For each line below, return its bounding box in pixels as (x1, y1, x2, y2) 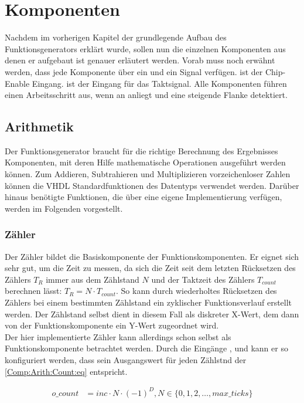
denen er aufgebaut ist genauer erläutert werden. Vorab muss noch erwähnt (5, 54, 275, 66)
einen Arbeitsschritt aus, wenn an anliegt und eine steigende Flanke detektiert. (5, 89, 288, 101)
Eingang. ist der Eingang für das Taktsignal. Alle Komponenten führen (32, 77, 287, 89)
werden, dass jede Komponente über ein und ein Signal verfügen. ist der (5, 65, 263, 77)
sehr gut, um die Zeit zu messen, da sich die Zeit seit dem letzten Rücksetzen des (5, 262, 296, 274)
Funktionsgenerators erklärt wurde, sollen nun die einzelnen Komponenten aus (5, 42, 286, 55)
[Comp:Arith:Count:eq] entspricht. (5, 365, 128, 377)
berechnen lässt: (5, 285, 62, 297)
